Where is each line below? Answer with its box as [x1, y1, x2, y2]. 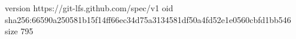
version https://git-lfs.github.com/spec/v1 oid [5, 2, 173, 14]
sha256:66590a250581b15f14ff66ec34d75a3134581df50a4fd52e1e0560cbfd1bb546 [5, 13, 291, 25]
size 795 [5, 25, 33, 37]
